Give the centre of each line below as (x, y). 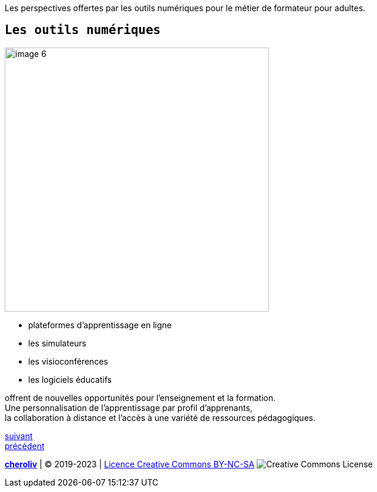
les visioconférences (68, 361)
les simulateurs (57, 343)
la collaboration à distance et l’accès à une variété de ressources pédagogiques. (160, 417)
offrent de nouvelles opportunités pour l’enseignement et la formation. (140, 397)
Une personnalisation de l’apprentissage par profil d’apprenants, (129, 407)
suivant (19, 436)
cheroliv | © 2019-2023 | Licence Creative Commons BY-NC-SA (130, 464)
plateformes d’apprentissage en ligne (100, 325)
